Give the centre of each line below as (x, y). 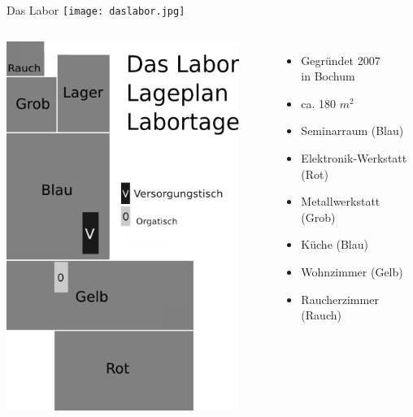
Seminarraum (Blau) (352, 130)
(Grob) (318, 217)
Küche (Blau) (335, 244)
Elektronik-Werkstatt (354, 158)
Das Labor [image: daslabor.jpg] (96, 10)
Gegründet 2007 (341, 60)
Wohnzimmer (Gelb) (352, 271)
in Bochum (328, 76)
